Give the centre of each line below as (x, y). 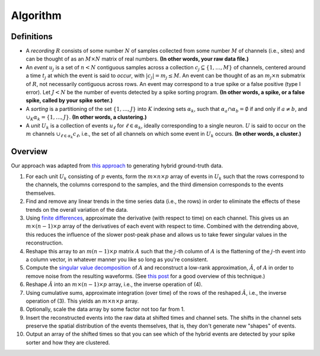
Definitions (32, 36)
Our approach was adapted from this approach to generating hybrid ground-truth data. (117, 166)
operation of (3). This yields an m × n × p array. (82, 301)
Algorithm (36, 15)
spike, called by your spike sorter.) (69, 100)
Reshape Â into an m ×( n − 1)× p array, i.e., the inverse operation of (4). (114, 284)
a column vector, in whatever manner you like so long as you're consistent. (117, 259)
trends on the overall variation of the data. (77, 209)
